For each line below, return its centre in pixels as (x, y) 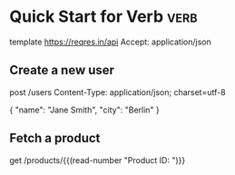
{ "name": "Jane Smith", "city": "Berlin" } (85, 110)
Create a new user (62, 70)
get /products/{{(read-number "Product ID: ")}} (98, 160)
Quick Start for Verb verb (103, 17)
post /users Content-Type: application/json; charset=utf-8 (117, 92)
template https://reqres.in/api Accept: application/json (110, 42)
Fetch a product (55, 138)
